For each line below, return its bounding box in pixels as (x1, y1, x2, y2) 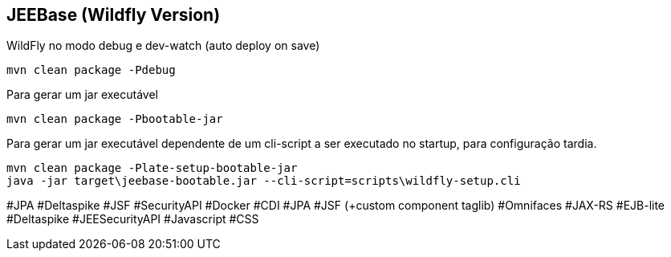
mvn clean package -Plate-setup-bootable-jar (6, 161, 298, 175)
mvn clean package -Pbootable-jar (6, 112, 223, 126)
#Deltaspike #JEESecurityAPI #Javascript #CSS (6, 212, 259, 226)
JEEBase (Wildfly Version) (6, 5, 221, 25)
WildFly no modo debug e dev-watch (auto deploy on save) (6, 39, 320, 53)
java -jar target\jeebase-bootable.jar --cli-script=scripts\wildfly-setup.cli (6, 174, 521, 188)
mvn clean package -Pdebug (6, 63, 176, 77)
